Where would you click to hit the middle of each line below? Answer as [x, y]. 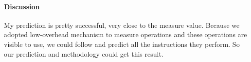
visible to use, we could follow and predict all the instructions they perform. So [122, 44]
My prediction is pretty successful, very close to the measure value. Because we [122, 25]
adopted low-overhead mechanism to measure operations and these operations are [125, 34]
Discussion [22, 6]
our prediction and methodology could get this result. [84, 53]
